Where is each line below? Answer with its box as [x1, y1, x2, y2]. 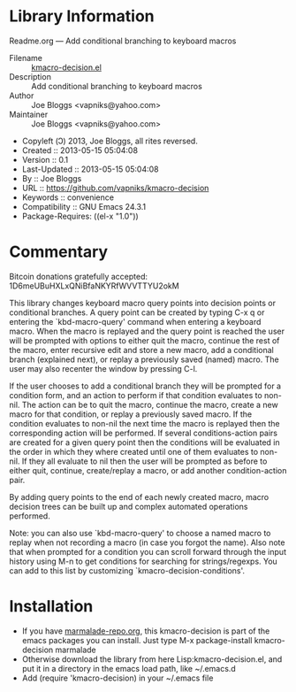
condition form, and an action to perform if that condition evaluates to [9, 389, 262, 400]
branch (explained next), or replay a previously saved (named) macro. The [9, 354, 280, 365]
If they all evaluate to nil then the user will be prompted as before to [21, 456, 268, 466]
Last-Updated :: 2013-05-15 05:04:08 [21, 164, 159, 174]
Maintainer [9, 109, 49, 119]
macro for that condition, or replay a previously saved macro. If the [9, 409, 253, 419]
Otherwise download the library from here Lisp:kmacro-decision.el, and [21, 653, 283, 665]
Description [9, 71, 51, 81]
